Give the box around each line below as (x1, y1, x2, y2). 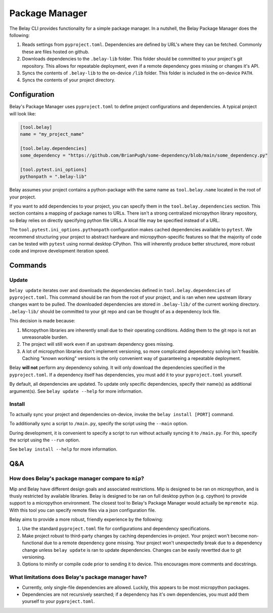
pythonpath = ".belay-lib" (20, 174, 87, 180)
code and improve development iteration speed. (9, 248, 110, 254)
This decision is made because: (9, 318, 75, 324)
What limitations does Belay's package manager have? (9, 574, 147, 581)
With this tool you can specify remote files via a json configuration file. (9, 507, 156, 513)
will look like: (9, 110, 36, 116)
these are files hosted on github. (22, 49, 89, 55)
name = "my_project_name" (20, 131, 84, 137)
